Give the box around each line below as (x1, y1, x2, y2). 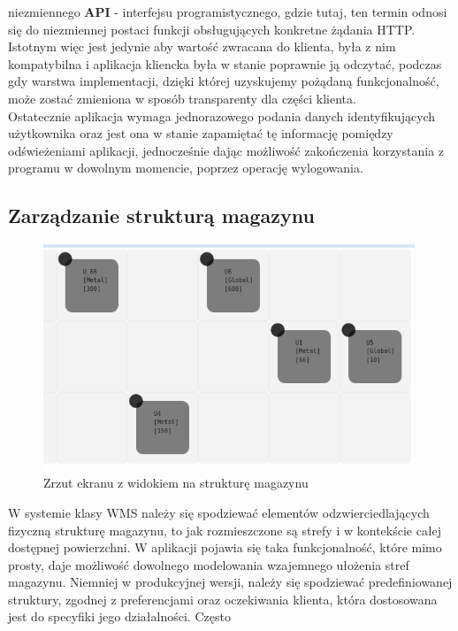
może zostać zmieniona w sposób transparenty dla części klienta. (8, 88, 356, 107)
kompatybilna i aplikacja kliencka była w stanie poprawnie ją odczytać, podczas (8, 54, 442, 73)
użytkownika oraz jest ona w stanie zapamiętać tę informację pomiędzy (8, 124, 393, 142)
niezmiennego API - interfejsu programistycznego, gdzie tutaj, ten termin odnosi (8, 3, 447, 20)
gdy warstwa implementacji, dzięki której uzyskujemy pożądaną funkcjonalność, (8, 72, 439, 90)
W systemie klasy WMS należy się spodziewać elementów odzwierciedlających (8, 503, 430, 521)
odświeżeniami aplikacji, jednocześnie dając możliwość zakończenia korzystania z (8, 141, 445, 159)
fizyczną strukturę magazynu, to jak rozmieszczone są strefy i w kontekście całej (8, 520, 442, 539)
